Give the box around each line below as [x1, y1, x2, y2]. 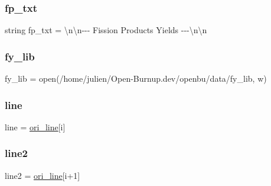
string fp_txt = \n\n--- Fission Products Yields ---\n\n [5, 24, 207, 36]
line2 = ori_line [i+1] [5, 169, 80, 181]
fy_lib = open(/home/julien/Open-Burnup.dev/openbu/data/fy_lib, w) [5, 72, 267, 85]
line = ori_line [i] [5, 120, 66, 133]
